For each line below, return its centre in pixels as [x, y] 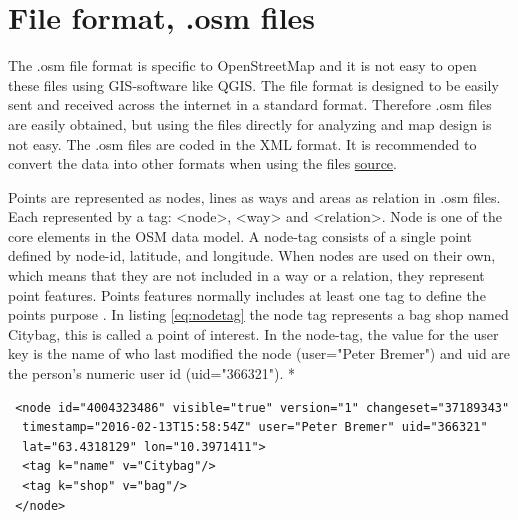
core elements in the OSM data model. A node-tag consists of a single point [240, 235]
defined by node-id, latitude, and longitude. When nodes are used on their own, [252, 255]
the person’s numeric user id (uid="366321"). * [151, 373]
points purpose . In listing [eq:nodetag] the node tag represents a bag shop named [258, 314]
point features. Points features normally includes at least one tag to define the [247, 294]
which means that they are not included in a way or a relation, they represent [246, 275]
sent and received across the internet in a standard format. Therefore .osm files [250, 104]
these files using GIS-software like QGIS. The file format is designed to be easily [253, 84]
